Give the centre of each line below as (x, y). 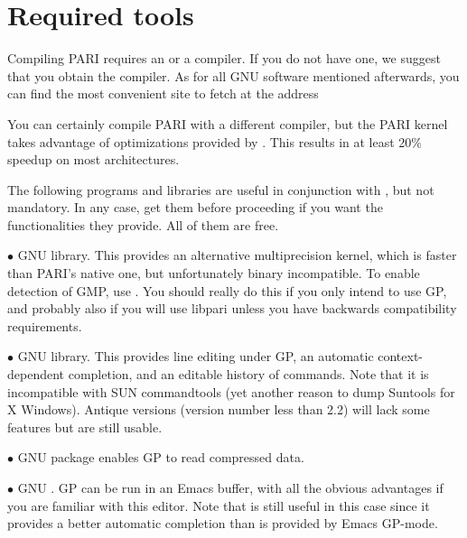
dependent (36, 374)
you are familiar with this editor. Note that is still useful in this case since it (219, 505)
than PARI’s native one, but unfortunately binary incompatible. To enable (214, 273)
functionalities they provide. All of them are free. (143, 224)
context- (401, 356)
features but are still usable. (85, 427)
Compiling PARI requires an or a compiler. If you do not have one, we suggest (224, 58)
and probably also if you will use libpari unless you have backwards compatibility (232, 308)
